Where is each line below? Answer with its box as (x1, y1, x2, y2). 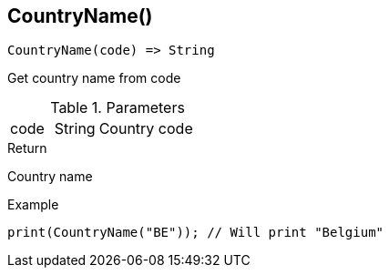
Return (7, 140, 47, 157)
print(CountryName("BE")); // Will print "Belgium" (7, 225, 384, 240)
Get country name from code (7, 70, 181, 87)
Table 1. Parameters (50, 98, 185, 117)
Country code (98, 119, 193, 138)
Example (7, 197, 59, 213)
